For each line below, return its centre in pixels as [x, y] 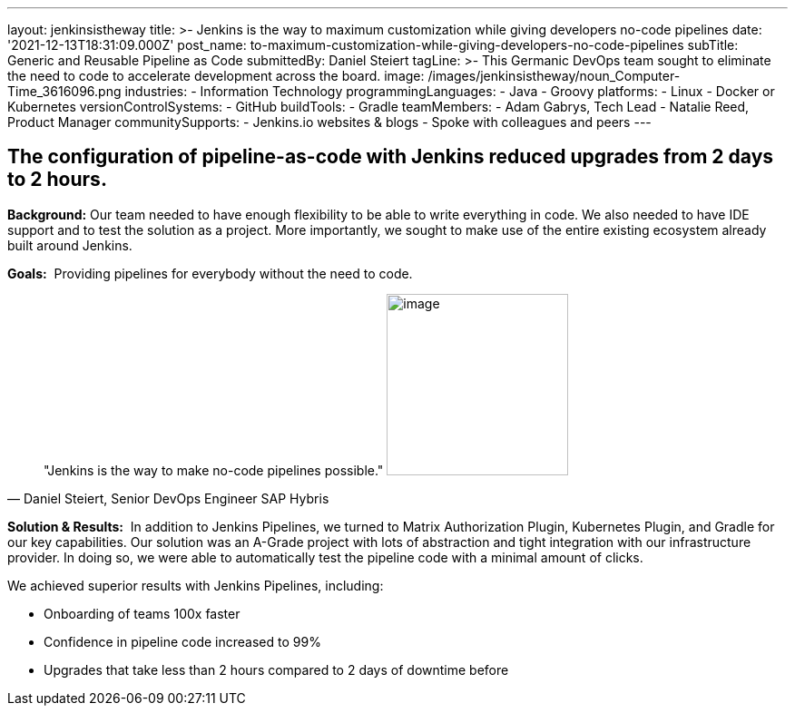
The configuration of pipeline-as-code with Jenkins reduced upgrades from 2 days [391, 157]
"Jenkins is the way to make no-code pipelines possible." [214, 470]
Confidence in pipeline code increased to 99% [182, 641]
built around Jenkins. [70, 245]
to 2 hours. [57, 180]
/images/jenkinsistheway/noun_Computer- [554, 76]
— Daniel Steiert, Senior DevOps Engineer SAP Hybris [168, 498]
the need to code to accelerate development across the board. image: [216, 76]
